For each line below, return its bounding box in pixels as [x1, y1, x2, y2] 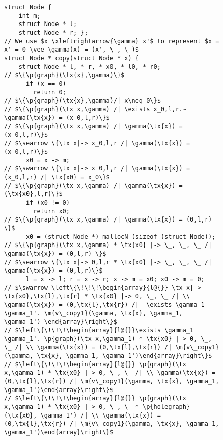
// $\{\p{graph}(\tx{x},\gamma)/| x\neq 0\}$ [4, 97, 161, 105]
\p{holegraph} [143, 403, 190, 410]
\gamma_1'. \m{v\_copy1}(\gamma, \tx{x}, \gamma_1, [4, 309, 183, 317]
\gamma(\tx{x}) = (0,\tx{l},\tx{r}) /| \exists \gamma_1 [4, 301, 205, 308]
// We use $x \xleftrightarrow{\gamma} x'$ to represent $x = [4, 37, 219, 45]
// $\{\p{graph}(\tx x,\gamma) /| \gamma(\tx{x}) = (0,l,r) [4, 216, 212, 224]
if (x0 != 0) [25, 199, 70, 207]
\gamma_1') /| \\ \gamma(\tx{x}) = [40, 411, 161, 419]
